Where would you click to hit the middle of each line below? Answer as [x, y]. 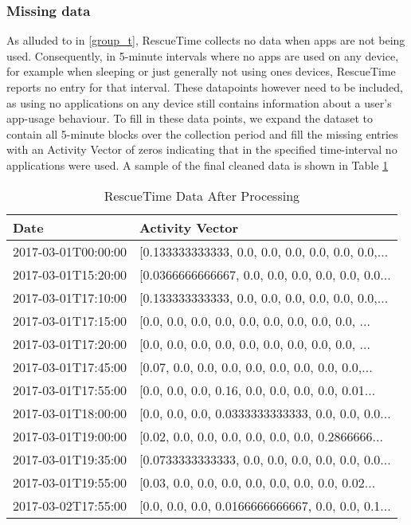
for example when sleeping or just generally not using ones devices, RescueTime [201, 71]
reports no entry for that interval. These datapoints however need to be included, [205, 87]
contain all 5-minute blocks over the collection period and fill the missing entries [202, 133]
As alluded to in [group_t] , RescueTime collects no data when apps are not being [206, 40]
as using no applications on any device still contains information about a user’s [199, 102]
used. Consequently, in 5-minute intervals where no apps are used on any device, [203, 55]
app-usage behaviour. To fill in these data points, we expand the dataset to [190, 118]
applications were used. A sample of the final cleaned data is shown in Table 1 [198, 165]
